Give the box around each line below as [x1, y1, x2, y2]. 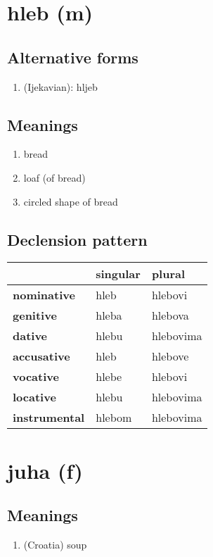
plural [151, 265, 186, 282]
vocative [13, 368, 59, 385]
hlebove [151, 348, 189, 365]
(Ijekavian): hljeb [23, 79, 98, 94]
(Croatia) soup [23, 537, 87, 551]
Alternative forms [7, 46, 138, 68]
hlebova [151, 307, 189, 324]
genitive [13, 307, 57, 324]
